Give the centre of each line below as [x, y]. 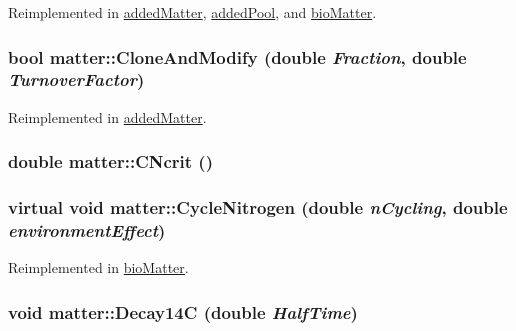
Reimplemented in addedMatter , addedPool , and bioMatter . [192, 12]
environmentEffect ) [87, 230]
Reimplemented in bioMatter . [98, 267]
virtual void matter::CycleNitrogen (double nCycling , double [258, 207]
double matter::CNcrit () [110, 161]
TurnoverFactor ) [76, 79]
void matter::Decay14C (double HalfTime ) [183, 311]
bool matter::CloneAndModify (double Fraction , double [237, 56]
